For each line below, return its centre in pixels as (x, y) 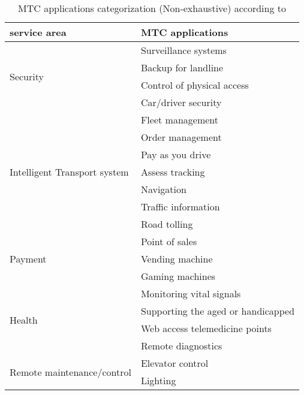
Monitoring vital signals (191, 293)
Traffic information (180, 206)
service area (38, 32)
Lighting (158, 380)
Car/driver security (181, 102)
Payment (28, 259)
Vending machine (177, 259)
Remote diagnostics (181, 346)
